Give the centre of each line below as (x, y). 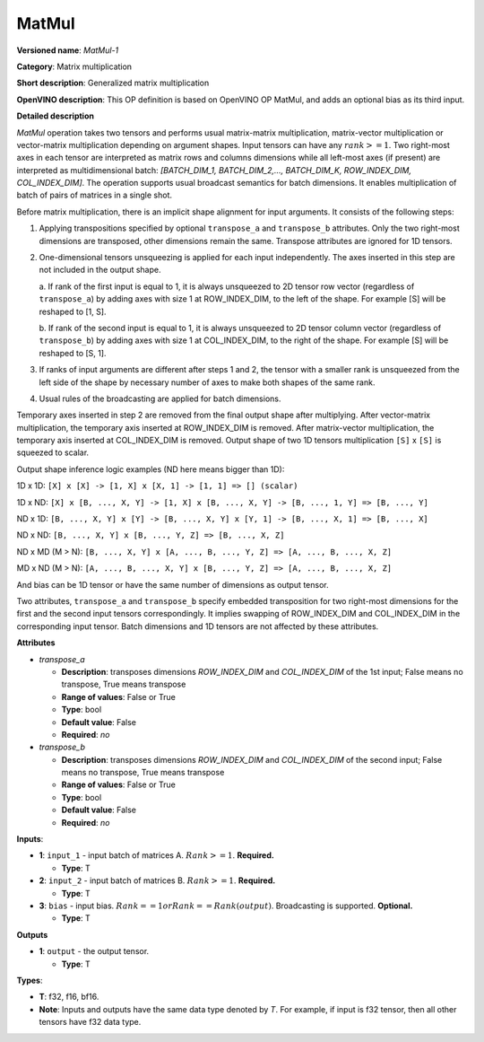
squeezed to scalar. (53, 452)
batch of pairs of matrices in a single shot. (95, 195)
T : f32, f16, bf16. (69, 997)
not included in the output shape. (100, 270)
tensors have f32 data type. (90, 1022)
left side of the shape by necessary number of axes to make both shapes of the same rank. (207, 382)
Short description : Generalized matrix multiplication (113, 83)
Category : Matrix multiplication (74, 66)
